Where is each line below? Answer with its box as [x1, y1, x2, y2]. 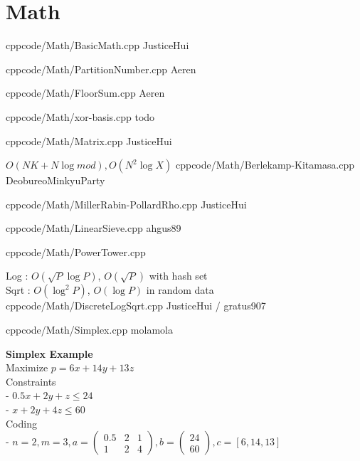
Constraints [6, 373, 56, 388]
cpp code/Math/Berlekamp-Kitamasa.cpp [175, 157, 355, 172]
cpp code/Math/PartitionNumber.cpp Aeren [6, 61, 196, 76]
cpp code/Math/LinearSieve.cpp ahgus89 [6, 221, 181, 235]
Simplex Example [6, 346, 93, 361]
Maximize [6, 360, 48, 375]
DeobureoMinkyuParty [6, 173, 105, 188]
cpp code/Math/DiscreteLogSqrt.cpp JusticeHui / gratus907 [6, 298, 266, 313]
